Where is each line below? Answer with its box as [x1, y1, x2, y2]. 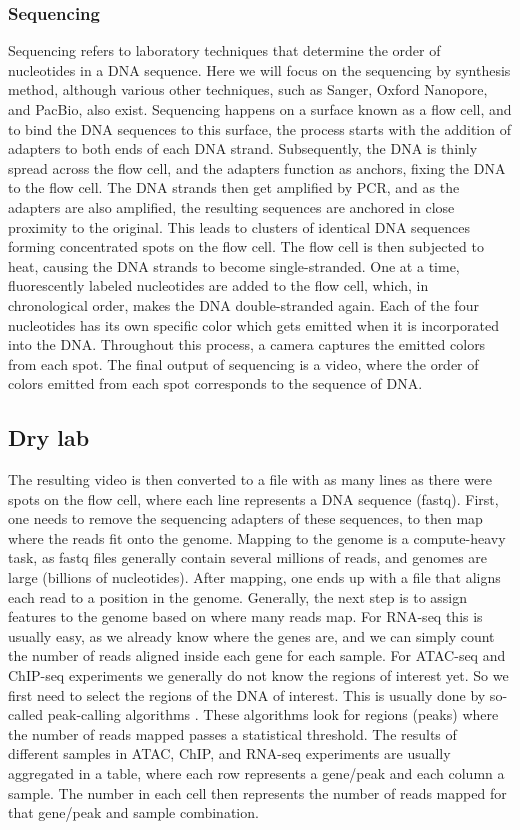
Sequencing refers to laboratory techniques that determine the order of [8, 40, 441, 61]
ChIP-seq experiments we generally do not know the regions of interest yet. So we [8, 665, 509, 686]
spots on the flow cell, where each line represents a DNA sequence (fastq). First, [8, 488, 499, 509]
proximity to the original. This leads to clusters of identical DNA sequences [8, 216, 470, 237]
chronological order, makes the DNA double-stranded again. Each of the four [8, 294, 479, 315]
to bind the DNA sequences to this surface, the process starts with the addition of [8, 118, 511, 139]
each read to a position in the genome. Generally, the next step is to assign [8, 586, 468, 607]
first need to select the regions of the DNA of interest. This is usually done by [8, 684, 486, 705]
